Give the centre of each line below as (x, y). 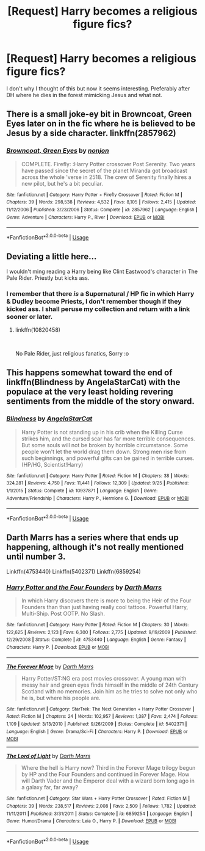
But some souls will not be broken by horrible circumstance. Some (105, 445)
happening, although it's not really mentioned (95, 547)
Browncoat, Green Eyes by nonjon (58, 151)
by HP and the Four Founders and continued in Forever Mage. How (105, 775)
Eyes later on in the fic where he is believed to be (101, 124)
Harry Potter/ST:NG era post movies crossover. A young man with (104, 678)
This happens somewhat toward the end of (89, 373)
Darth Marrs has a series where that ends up (92, 538)
